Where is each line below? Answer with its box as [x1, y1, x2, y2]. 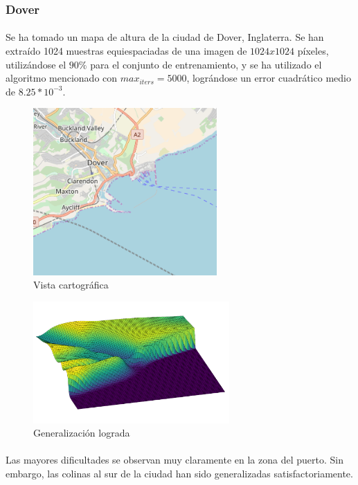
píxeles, [297, 44, 329, 58]
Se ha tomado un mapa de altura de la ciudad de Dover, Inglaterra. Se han [6, 30, 324, 44]
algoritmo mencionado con [6, 71, 118, 85]
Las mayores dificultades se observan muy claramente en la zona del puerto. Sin [6, 452, 343, 467]
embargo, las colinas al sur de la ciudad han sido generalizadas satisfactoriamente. [6, 466, 353, 481]
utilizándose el [6, 57, 66, 71]
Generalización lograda [33, 425, 130, 440]
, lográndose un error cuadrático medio [186, 71, 351, 85]
